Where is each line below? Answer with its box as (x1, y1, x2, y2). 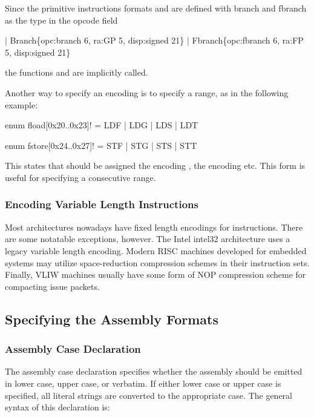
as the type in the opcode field (5, 13, 118, 26)
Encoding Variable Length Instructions (5, 197, 198, 212)
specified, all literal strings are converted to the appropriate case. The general (5, 389, 293, 401)
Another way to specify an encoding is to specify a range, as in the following (5, 86, 289, 99)
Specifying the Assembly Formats (5, 309, 219, 328)
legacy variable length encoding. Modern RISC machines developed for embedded (5, 244, 307, 257)
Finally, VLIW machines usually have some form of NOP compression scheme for (5, 268, 306, 281)
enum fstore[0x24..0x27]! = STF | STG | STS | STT (5, 139, 197, 151)
